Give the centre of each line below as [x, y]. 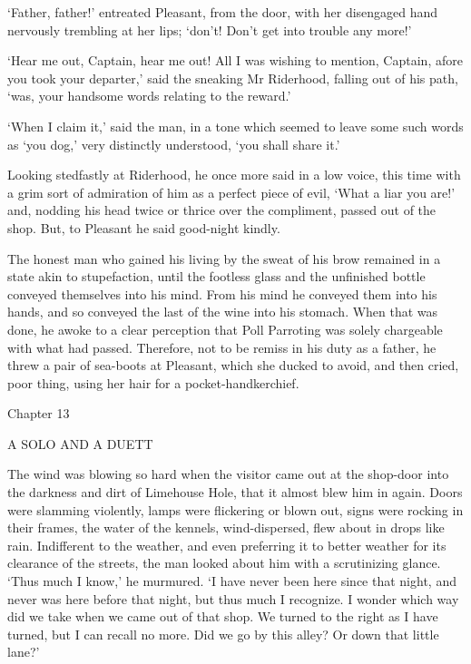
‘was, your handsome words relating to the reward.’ [149, 96]
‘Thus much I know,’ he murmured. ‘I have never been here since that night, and [232, 581]
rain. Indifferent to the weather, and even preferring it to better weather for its [227, 545]
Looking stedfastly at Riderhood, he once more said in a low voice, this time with [234, 175]
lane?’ [24, 652]
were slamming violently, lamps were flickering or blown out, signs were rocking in [235, 509]
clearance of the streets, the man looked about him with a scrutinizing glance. [224, 563]
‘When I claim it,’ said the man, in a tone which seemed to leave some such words [235, 126]
